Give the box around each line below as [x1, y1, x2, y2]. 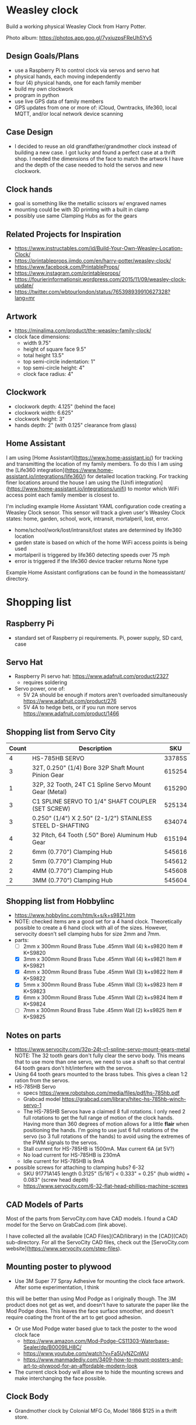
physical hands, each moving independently [14, 73, 121, 80]
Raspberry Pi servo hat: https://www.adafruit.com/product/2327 [14, 673, 169, 680]
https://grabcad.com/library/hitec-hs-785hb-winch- [61, 1096, 187, 1103]
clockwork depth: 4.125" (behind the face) [14, 403, 116, 410]
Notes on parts [6, 1030, 61, 1040]
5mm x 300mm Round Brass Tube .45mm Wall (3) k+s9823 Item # [23, 981, 183, 988]
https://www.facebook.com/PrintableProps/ [14, 264, 120, 271]
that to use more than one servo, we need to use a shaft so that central [14, 1058, 185, 1065]
